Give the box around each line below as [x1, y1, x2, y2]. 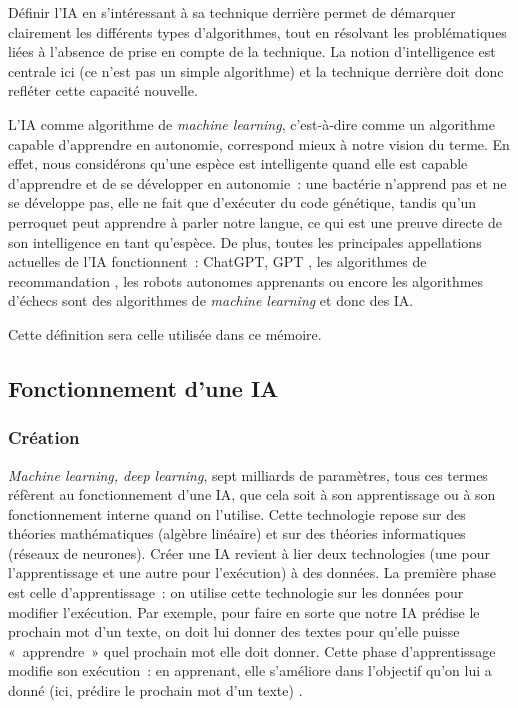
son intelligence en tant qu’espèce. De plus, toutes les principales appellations [8, 231, 482, 252]
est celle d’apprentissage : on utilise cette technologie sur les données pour [8, 582, 464, 603]
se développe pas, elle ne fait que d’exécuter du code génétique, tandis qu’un [8, 192, 477, 213]
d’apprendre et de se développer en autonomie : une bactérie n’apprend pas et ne [8, 172, 507, 193]
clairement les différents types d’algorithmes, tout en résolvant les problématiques [8, 21, 507, 42]
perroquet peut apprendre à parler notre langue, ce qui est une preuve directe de [8, 211, 502, 232]
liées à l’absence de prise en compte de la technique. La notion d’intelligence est [8, 41, 496, 62]
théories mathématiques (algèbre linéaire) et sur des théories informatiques [8, 523, 466, 544]
